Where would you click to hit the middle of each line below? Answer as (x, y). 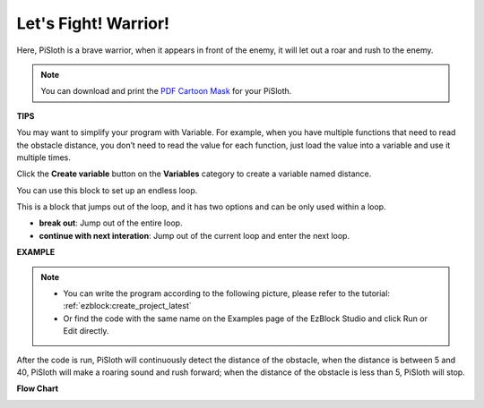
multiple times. (43, 157)
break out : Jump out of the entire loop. (111, 223)
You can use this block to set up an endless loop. (107, 190)
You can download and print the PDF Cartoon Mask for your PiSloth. (166, 91)
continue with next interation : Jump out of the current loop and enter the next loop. (194, 235)
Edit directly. (86, 331)
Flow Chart (37, 388)
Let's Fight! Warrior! (93, 23)
